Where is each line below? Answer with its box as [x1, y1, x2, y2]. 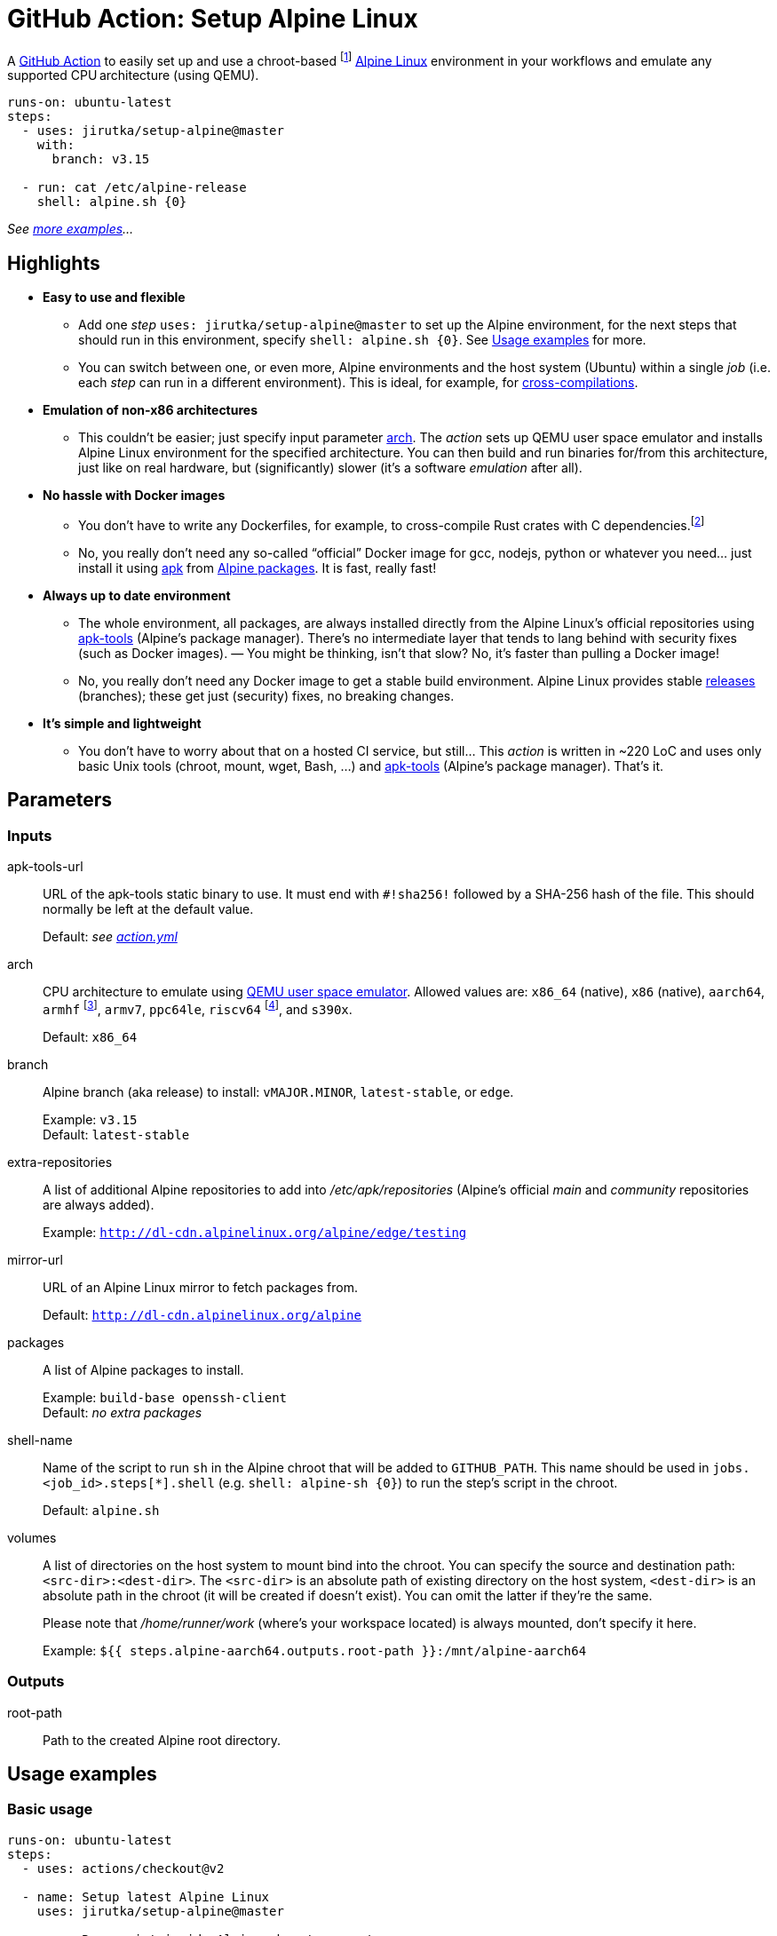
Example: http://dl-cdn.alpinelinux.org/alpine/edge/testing [43, 1224, 467, 1240]
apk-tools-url [7, 859, 83, 875]
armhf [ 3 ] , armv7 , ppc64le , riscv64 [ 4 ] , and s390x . [43, 999, 353, 1017]
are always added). [43, 1196, 155, 1212]
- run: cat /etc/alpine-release [21, 180, 247, 195]
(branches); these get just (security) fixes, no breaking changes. [78, 687, 455, 703]
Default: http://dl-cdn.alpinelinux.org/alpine [43, 1306, 361, 1322]
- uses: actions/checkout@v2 [21, 1861, 225, 1876]
